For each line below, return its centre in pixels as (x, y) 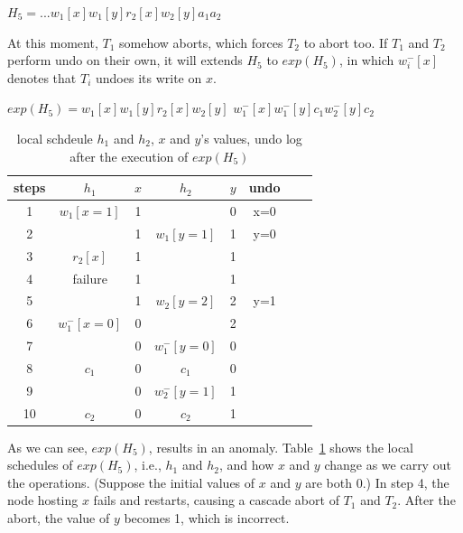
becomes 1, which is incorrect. (207, 518)
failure (90, 278)
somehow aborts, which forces (201, 42)
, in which (366, 60)
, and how (246, 465)
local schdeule (55, 138)
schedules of (40, 465)
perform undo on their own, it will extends (125, 60)
